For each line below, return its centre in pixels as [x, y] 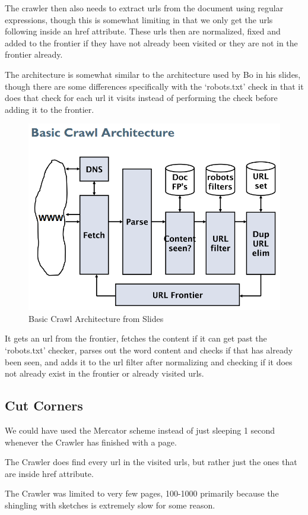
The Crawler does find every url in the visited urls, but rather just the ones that [151, 462]
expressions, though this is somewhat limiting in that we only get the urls [139, 19]
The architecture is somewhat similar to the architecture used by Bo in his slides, [153, 74]
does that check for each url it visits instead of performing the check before [141, 98]
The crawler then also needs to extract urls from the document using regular [144, 8]
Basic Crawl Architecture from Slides [96, 318]
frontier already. [34, 54]
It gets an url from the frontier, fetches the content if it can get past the [136, 338]
